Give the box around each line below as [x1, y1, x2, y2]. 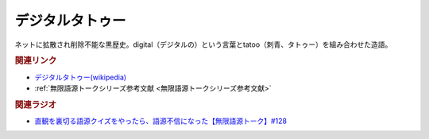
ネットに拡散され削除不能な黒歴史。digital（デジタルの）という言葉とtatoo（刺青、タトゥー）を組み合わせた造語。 [14, 40, 392, 49]
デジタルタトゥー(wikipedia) [34, 72, 127, 82]
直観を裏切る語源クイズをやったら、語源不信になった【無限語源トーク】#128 [34, 116, 288, 126]
